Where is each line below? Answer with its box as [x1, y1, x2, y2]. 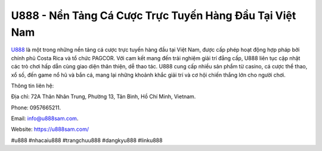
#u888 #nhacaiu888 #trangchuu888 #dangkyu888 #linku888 [11, 137, 163, 144]
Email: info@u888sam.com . [11, 115, 79, 122]
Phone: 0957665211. [11, 104, 61, 111]
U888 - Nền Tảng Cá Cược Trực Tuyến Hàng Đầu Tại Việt [11, 9, 296, 22]
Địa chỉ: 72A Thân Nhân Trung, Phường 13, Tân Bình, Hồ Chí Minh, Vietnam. [11, 93, 196, 100]
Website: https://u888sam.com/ [11, 125, 89, 133]
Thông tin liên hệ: [11, 82, 54, 89]
